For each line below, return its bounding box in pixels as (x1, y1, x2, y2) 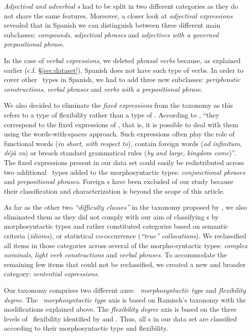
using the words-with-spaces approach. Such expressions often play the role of (4, 129, 235, 139)
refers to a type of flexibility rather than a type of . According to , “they (4, 109, 219, 119)
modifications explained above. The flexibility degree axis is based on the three (4, 304, 237, 314)
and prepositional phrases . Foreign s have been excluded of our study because (4, 176, 234, 186)
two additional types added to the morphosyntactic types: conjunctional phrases (4, 167, 245, 177)
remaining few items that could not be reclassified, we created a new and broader (4, 259, 246, 269)
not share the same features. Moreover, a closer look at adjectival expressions (4, 10, 233, 20)
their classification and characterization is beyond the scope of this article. (4, 185, 225, 196)
